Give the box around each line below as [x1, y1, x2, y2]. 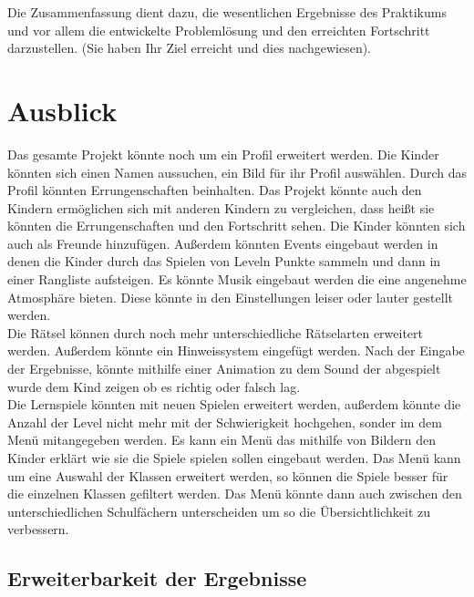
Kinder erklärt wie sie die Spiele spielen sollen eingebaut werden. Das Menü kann [7, 448, 461, 467]
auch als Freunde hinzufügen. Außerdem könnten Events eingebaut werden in [7, 233, 438, 252]
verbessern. [7, 520, 69, 539]
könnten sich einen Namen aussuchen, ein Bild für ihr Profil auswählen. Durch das [7, 162, 467, 181]
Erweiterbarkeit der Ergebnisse [7, 564, 307, 592]
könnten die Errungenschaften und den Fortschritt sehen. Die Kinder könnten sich [7, 216, 466, 235]
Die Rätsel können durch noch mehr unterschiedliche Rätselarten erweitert [7, 323, 424, 342]
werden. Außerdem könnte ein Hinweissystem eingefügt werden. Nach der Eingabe [7, 341, 465, 360]
